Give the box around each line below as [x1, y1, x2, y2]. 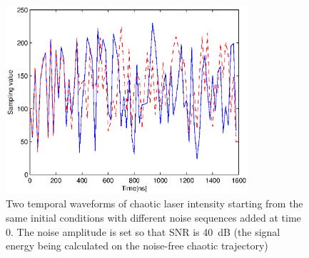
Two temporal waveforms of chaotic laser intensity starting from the [6, 196, 303, 211]
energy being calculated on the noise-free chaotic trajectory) [6, 238, 268, 253]
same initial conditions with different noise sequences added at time [6, 210, 301, 225]
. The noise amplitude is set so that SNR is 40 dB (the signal [11, 224, 280, 239]
